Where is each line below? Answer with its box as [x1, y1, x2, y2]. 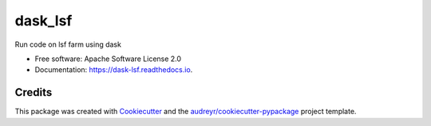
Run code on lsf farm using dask [14, 40, 121, 49]
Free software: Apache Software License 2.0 [34, 54, 182, 63]
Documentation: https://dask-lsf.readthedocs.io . [34, 65, 193, 74]
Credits [14, 86, 53, 99]
